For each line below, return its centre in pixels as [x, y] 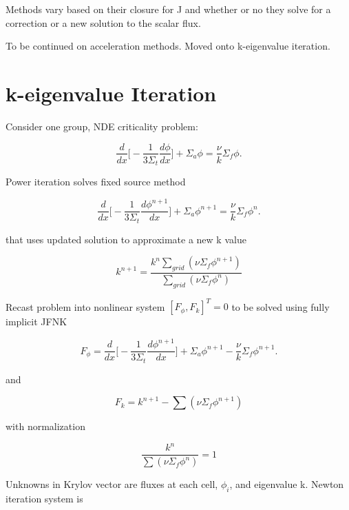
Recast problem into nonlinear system [85, 306]
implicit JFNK [36, 322]
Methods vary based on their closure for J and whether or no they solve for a [168, 9]
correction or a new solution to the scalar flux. [103, 22]
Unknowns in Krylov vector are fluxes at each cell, [112, 484]
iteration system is [44, 499]
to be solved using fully [281, 306]
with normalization [45, 426]
